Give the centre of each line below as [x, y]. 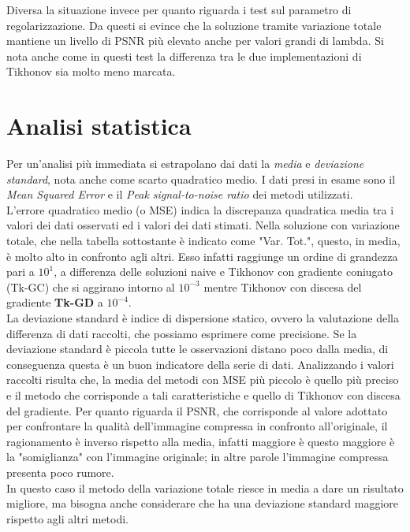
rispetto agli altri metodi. [67, 518]
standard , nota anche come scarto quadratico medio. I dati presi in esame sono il [201, 179]
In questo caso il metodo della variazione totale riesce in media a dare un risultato [205, 487]
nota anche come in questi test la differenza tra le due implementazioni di [184, 56]
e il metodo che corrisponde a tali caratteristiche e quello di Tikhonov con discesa [203, 395]
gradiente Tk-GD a [55, 302]
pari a [20, 272]
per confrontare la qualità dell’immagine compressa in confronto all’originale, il [197, 426]
